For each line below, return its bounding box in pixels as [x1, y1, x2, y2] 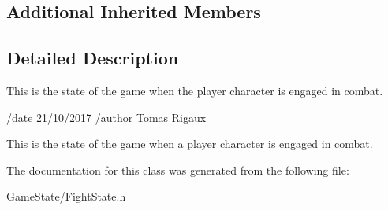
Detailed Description [6, 46, 179, 70]
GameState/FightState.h [6, 188, 126, 204]
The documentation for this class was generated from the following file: [6, 161, 349, 178]
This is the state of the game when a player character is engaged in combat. [6, 135, 373, 152]
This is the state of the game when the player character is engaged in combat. [6, 82, 383, 98]
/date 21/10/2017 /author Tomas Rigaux [6, 109, 207, 125]
